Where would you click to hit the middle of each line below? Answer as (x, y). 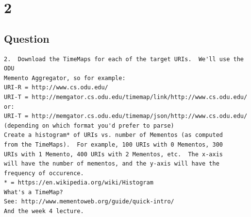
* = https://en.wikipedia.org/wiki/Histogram (79, 183)
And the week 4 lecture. (44, 211)
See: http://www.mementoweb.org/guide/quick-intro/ (89, 202)
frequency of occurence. (44, 173)
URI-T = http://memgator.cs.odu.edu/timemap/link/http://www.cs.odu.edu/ (126, 97)
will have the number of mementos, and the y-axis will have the (112, 164)
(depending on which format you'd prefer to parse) (89, 125)
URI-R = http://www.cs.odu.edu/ (56, 88)
